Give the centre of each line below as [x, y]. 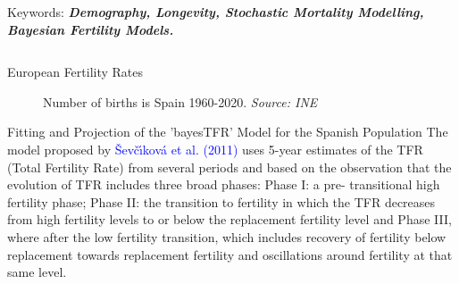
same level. [37, 272]
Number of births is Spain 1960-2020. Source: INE [180, 101]
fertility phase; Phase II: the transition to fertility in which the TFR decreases [221, 201]
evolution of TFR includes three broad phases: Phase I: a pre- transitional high [224, 184]
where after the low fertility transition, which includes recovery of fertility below [227, 236]
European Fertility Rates [75, 72]
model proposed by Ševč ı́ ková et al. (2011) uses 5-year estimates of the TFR [215, 149]
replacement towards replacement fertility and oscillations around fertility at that [230, 254]
